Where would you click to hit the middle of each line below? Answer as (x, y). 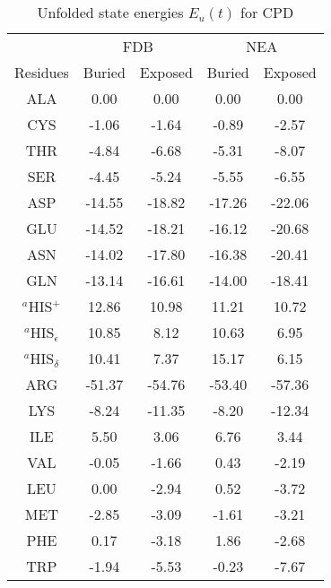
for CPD (267, 12)
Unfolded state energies (110, 12)
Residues (42, 72)
